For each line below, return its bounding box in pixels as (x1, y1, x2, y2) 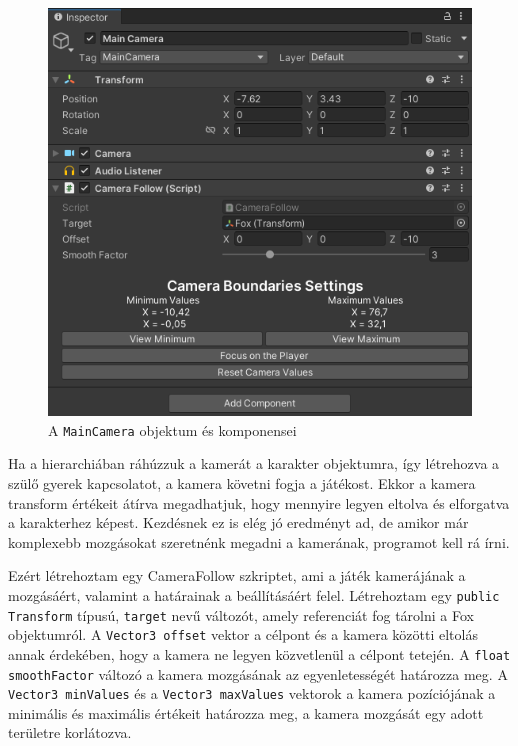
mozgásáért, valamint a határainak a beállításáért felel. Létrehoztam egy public (8, 584, 500, 605)
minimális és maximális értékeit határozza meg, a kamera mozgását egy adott (8, 702, 484, 723)
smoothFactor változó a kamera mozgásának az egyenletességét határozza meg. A (8, 663, 508, 684)
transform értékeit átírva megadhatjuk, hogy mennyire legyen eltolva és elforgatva (8, 492, 510, 513)
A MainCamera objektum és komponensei (48, 419, 297, 440)
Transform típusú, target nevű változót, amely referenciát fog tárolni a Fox (8, 604, 474, 625)
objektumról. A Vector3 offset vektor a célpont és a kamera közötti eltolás (8, 624, 478, 645)
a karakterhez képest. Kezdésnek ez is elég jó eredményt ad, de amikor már (8, 512, 469, 533)
